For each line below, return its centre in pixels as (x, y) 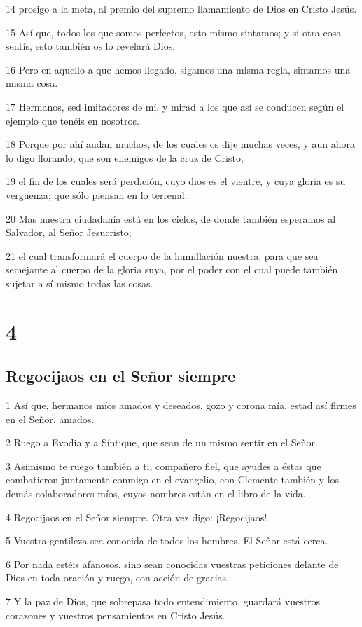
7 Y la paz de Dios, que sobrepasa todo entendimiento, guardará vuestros (163, 601)
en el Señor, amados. (50, 419)
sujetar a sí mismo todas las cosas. (79, 283)
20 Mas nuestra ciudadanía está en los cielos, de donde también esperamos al (171, 218)
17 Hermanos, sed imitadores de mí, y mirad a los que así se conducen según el (175, 106)
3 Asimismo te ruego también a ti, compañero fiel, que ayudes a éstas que (163, 466)
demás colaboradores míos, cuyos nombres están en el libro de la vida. (156, 494)
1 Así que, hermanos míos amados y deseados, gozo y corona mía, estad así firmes (181, 405)
